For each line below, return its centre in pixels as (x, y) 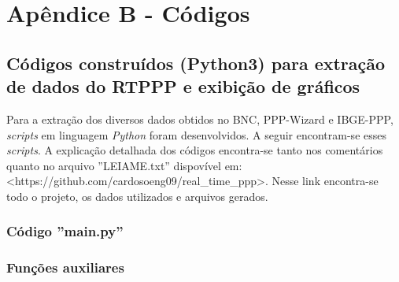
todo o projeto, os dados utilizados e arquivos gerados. (137, 196)
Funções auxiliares (65, 267)
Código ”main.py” (65, 231)
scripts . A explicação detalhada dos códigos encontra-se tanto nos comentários (195, 150)
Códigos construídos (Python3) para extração (196, 63)
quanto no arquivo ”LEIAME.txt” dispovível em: (124, 165)
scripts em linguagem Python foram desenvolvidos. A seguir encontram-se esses (196, 134)
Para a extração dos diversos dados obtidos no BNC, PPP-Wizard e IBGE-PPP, (200, 119)
